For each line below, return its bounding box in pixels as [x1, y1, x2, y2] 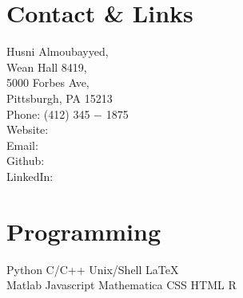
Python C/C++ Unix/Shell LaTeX [6, 261, 179, 277]
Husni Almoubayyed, [6, 43, 109, 60]
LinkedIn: [6, 167, 54, 184]
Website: [6, 121, 49, 138]
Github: [6, 152, 45, 169]
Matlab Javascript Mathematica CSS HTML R [6, 276, 237, 293]
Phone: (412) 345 [6, 105, 90, 122]
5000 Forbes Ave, [6, 74, 90, 91]
